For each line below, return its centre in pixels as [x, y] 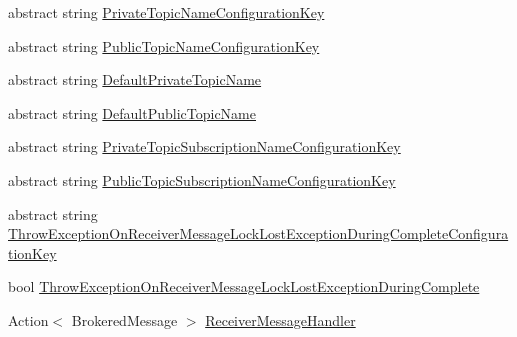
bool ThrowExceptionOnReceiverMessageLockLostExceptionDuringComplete [244, 286]
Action [28, 319]
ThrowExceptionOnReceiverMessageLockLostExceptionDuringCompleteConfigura [258, 233]
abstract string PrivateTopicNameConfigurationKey [166, 12]
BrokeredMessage [124, 319]
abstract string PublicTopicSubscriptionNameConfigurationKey [202, 179]
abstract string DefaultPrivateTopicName [135, 79]
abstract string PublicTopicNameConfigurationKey [164, 45]
